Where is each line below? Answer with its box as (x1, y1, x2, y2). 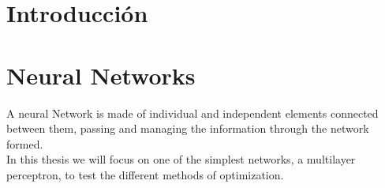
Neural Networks (6, 58, 196, 91)
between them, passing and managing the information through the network (6, 120, 369, 137)
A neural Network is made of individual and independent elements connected (6, 104, 379, 121)
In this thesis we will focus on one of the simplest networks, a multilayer (6, 151, 356, 167)
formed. (6, 135, 43, 152)
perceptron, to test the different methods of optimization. (6, 166, 284, 182)
